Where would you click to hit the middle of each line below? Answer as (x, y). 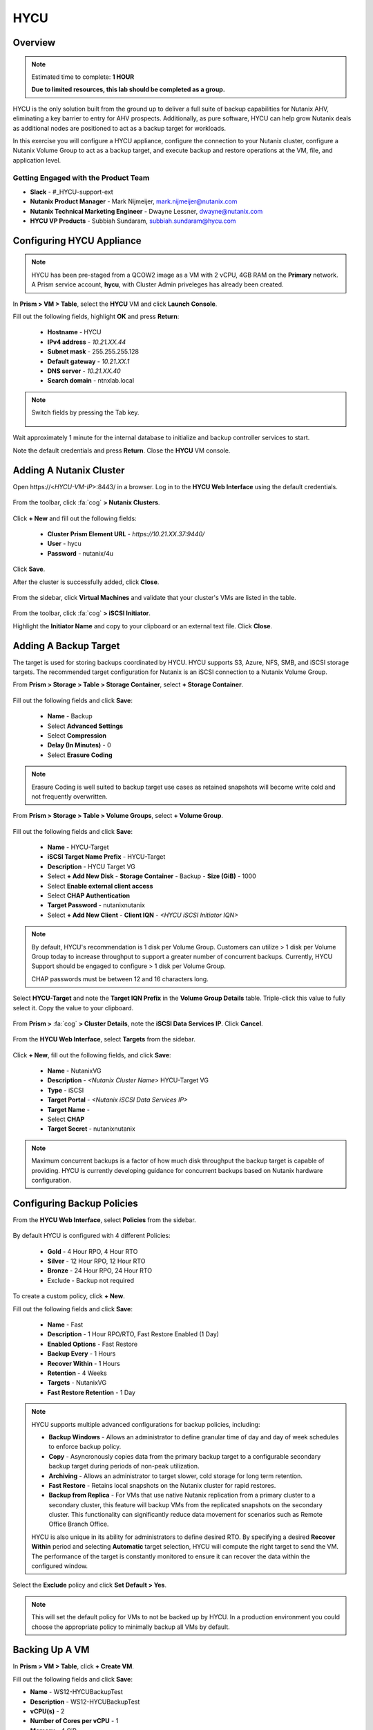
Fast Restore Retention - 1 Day (92, 1392)
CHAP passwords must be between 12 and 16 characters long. (120, 978)
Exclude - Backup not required (91, 1280)
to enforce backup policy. (85, 1447)
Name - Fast (65, 1324)
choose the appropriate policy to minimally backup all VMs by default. (131, 1627)
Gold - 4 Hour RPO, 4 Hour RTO (93, 1251)
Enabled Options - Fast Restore (93, 1344)
